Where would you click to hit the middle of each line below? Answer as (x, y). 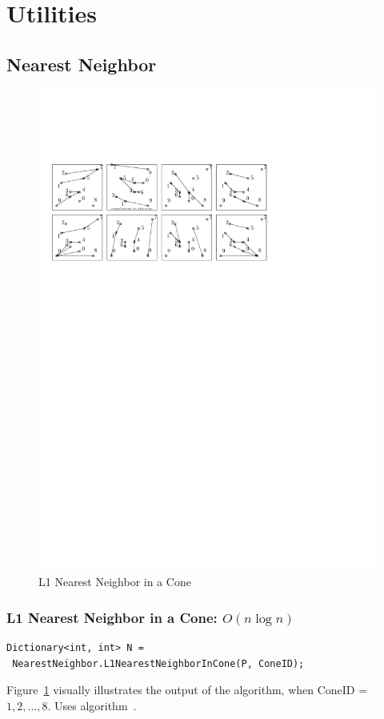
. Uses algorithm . (92, 705)
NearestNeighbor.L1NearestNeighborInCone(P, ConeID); (158, 663)
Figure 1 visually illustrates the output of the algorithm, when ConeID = (187, 690)
